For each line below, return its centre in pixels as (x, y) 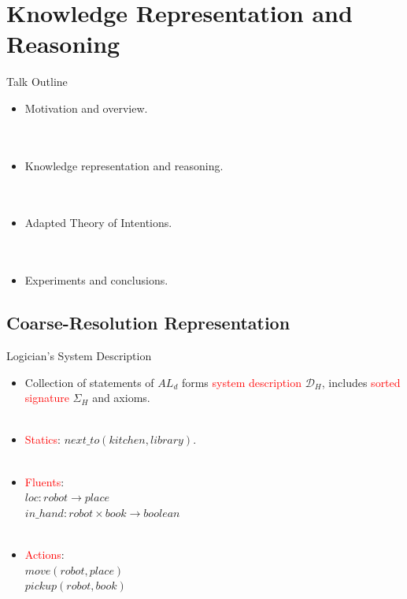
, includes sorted (361, 382)
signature (47, 398)
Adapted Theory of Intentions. (98, 223)
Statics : (43, 439)
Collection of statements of (89, 382)
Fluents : (44, 481)
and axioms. (121, 398)
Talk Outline (37, 82)
